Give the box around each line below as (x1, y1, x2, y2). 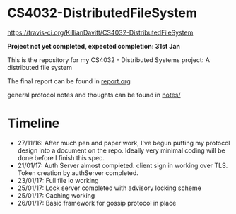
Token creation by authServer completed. (17, 168, 139, 177)
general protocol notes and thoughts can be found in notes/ (7, 90, 182, 99)
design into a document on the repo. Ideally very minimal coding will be (17, 146, 225, 155)
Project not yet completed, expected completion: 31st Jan (7, 42, 181, 50)
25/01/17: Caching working (17, 191, 95, 199)
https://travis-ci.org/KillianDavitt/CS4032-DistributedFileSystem (7, 28, 194, 37)
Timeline (7, 115, 60, 131)
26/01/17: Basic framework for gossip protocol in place (17, 198, 177, 207)
